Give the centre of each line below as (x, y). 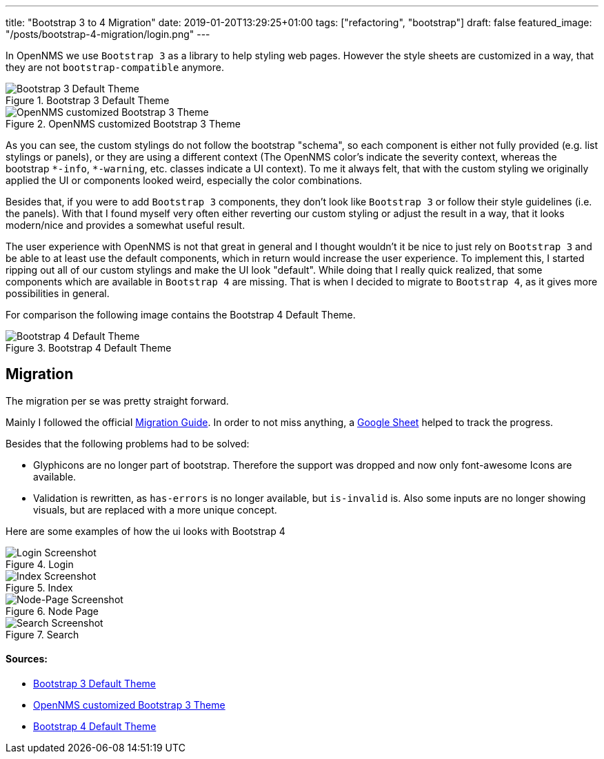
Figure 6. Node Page (52, 611)
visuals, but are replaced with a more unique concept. (155, 509)
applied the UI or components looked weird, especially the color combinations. (184, 180)
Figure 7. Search (42, 634)
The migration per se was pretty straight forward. (117, 401)
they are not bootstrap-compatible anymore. (115, 67)
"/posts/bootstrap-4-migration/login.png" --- (108, 34)
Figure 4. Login (40, 564)
